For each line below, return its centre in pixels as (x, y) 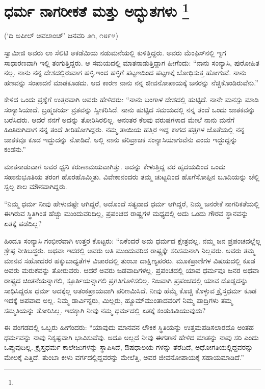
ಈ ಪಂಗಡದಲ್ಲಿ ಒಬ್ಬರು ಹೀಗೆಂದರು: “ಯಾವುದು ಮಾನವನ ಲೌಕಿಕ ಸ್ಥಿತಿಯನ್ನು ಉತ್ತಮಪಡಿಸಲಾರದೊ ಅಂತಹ (129, 327)
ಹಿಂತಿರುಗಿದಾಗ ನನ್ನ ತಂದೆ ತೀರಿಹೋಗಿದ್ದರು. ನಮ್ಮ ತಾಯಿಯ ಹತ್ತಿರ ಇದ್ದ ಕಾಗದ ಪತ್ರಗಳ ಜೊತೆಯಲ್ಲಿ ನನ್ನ (125, 129)
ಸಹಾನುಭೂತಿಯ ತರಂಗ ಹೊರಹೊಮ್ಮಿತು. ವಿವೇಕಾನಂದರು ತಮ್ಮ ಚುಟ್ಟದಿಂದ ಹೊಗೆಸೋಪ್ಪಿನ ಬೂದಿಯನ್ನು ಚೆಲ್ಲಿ (132, 176)
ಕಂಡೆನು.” (15, 149)
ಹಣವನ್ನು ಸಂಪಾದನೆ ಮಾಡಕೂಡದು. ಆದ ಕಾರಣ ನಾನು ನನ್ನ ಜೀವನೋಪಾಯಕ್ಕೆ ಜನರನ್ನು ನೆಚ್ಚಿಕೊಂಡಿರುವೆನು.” (131, 82)
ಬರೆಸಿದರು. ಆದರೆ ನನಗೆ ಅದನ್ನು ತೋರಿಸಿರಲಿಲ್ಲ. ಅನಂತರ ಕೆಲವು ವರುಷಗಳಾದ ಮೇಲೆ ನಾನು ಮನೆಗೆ (120, 119)
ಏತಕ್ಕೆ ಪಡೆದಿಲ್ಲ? (23, 223)
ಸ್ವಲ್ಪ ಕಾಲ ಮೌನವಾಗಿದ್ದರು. (36, 186)
